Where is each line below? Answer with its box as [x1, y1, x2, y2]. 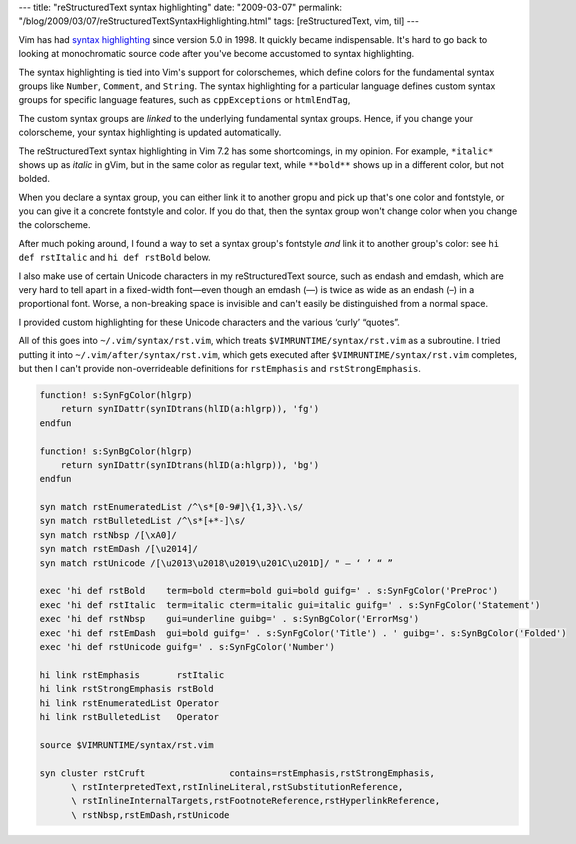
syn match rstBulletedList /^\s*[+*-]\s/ [39, 515, 246, 527]
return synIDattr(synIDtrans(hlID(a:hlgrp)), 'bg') [60, 459, 320, 470]
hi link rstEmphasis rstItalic [39, 669, 225, 680]
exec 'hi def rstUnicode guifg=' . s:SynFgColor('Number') [39, 641, 335, 652]
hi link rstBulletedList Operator [39, 711, 220, 722]
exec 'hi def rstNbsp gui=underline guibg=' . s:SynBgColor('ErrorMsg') [39, 613, 420, 625]
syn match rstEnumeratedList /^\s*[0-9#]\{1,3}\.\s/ [39, 501, 304, 513]
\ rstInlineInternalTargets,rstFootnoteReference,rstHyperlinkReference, [71, 795, 441, 807]
